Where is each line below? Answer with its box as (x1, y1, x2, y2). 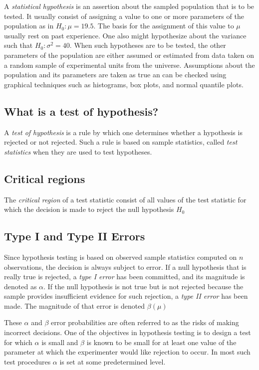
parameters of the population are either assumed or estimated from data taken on (4, 49, 255, 60)
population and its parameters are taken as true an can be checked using (4, 69, 227, 80)
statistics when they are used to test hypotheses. (4, 146, 152, 157)
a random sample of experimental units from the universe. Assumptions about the (4, 59, 255, 70)
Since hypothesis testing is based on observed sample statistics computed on (4, 251, 237, 262)
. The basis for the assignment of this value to (93, 20, 234, 31)
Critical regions (4, 171, 85, 186)
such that (4, 40, 33, 50)
